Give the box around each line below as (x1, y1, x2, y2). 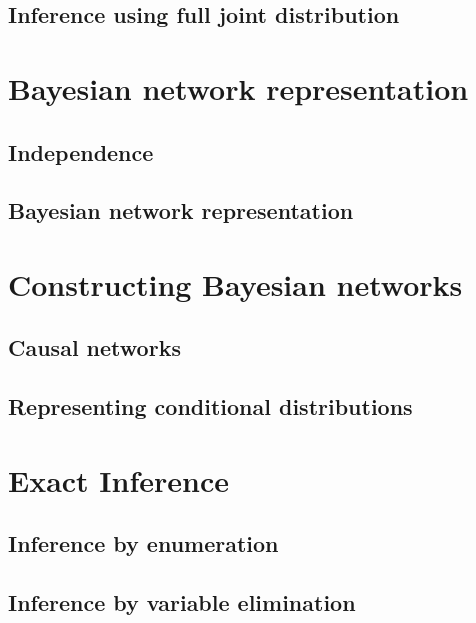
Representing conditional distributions (8, 391, 413, 422)
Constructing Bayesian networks (8, 263, 463, 304)
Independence (8, 136, 154, 167)
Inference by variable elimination (8, 587, 356, 618)
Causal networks (8, 332, 181, 363)
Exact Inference (8, 459, 230, 500)
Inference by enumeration (8, 528, 279, 559)
